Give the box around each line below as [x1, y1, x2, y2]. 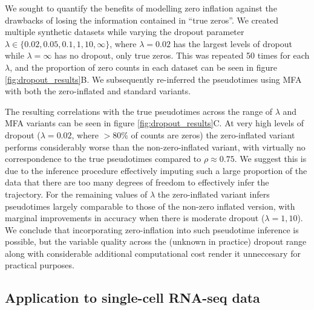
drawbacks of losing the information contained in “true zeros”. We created [5, 13, 278, 26]
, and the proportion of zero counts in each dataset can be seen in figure [10, 60, 277, 73]
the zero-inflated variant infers [157, 187, 270, 200]
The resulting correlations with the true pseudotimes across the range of [5, 105, 273, 117]
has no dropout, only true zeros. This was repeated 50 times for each [54, 49, 310, 62]
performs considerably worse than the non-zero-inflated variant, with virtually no [5, 140, 306, 153]
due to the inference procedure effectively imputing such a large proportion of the [5, 164, 307, 176]
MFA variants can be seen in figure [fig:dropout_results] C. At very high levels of [5, 117, 304, 129]
